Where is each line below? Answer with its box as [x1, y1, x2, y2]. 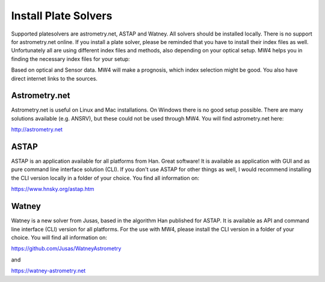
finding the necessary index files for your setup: [11, 55, 131, 63]
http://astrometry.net [11, 126, 63, 133]
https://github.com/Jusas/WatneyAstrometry [11, 245, 122, 252]
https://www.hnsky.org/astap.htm [11, 186, 94, 193]
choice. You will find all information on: [11, 234, 108, 241]
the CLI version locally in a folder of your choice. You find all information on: [11, 174, 200, 181]
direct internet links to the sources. [11, 75, 97, 82]
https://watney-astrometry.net [11, 267, 86, 274]
